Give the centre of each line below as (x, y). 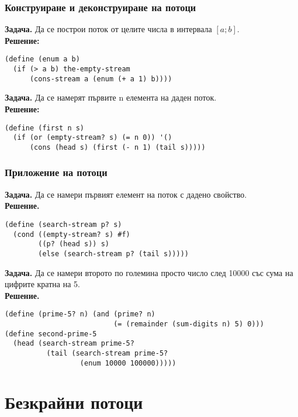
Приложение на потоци (56, 172)
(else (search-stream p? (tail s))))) (113, 254)
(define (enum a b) (42, 59)
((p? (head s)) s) (74, 244)
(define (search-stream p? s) (63, 224)
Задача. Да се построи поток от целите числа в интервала (108, 29)
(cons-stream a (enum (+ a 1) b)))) (101, 79)
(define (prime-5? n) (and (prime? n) (80, 314)
